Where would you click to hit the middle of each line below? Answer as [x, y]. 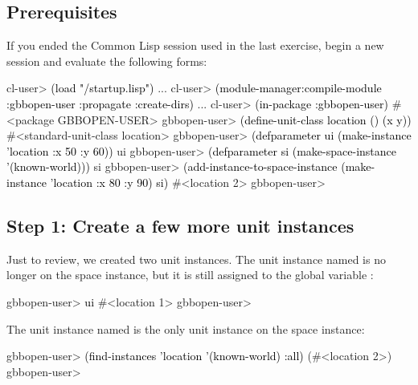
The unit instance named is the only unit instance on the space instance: [186, 328]
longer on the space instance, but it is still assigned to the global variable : [190, 275]
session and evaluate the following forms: [107, 61]
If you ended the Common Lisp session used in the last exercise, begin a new [195, 45]
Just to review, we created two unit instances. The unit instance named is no [196, 259]
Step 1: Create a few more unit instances [180, 225]
